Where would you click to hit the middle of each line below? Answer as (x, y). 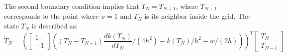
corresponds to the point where (51, 16)
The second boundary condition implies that (72, 6)
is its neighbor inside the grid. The (197, 16)
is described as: (55, 26)
